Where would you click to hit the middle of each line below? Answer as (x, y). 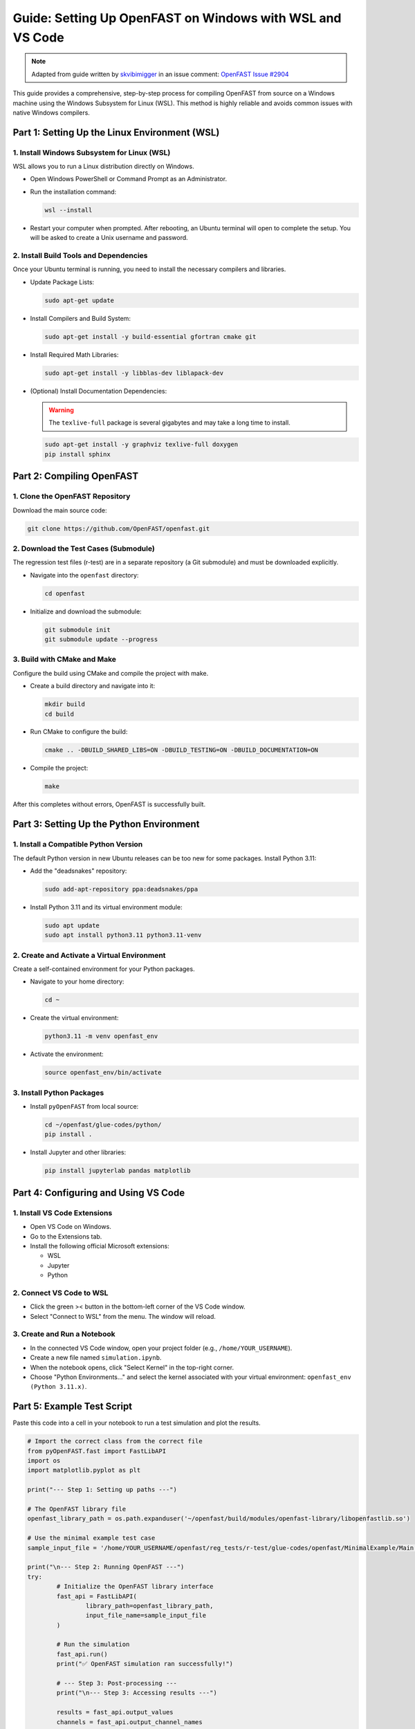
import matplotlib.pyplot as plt (84, 1470)
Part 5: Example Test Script (73, 1406)
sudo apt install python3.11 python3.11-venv (123, 935)
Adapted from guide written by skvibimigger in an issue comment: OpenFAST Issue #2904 (160, 74)
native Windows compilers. (51, 112)
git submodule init (77, 630)
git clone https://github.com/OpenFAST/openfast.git (119, 528)
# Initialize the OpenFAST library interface (135, 1587)
